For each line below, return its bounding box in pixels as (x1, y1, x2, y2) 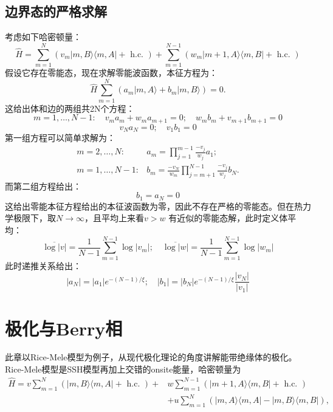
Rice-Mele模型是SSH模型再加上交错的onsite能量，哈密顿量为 (5, 363, 241, 376)
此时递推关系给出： (5, 259, 81, 272)
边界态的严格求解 (5, 2, 107, 21)
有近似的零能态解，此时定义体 (168, 211, 288, 224)
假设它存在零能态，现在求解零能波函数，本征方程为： (5, 66, 218, 78)
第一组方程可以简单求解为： (5, 131, 115, 144)
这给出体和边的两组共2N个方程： (5, 101, 135, 114)
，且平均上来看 (84, 211, 144, 224)
